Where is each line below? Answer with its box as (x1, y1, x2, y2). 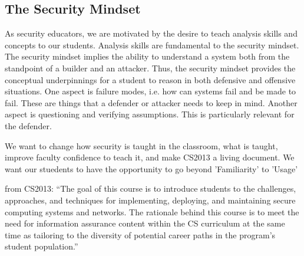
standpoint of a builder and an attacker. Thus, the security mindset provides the (5, 61, 296, 74)
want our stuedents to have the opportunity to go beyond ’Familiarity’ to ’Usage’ (5, 162, 298, 175)
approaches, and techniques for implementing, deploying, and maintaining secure (5, 193, 296, 206)
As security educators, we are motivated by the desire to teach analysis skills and (5, 27, 298, 40)
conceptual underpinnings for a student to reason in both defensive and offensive (5, 73, 296, 86)
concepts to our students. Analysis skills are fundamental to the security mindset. (5, 38, 299, 51)
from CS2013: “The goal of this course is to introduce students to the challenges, (5, 182, 296, 195)
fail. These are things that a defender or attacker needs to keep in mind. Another (5, 96, 298, 109)
